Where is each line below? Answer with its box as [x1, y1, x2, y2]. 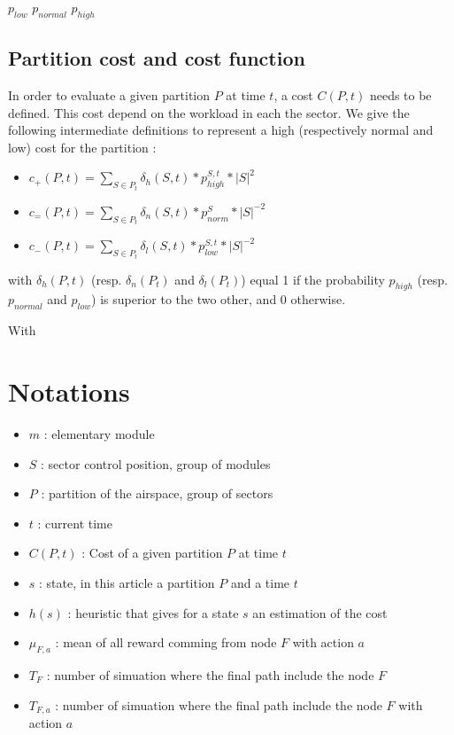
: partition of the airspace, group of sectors [41, 484, 273, 503]
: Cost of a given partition [81, 543, 223, 562]
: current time [37, 513, 112, 532]
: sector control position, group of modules [41, 454, 271, 473]
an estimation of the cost [252, 603, 388, 622]
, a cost [273, 86, 313, 104]
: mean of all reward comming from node [55, 633, 277, 652]
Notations [8, 373, 130, 410]
